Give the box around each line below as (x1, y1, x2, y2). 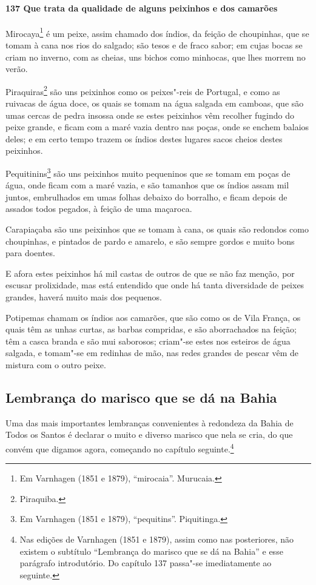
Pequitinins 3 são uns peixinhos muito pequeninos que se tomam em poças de (5, 165, 291, 179)
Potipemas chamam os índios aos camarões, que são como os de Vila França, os (5, 311, 301, 323)
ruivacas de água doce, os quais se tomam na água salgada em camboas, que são (5, 97, 304, 110)
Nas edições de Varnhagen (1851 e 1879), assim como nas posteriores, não (19, 533, 294, 546)
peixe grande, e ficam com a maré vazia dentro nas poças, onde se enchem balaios (5, 121, 309, 133)
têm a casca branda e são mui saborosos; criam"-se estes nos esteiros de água (5, 334, 291, 347)
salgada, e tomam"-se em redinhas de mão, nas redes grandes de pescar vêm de (5, 346, 298, 359)
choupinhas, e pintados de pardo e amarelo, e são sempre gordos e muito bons (5, 234, 295, 247)
